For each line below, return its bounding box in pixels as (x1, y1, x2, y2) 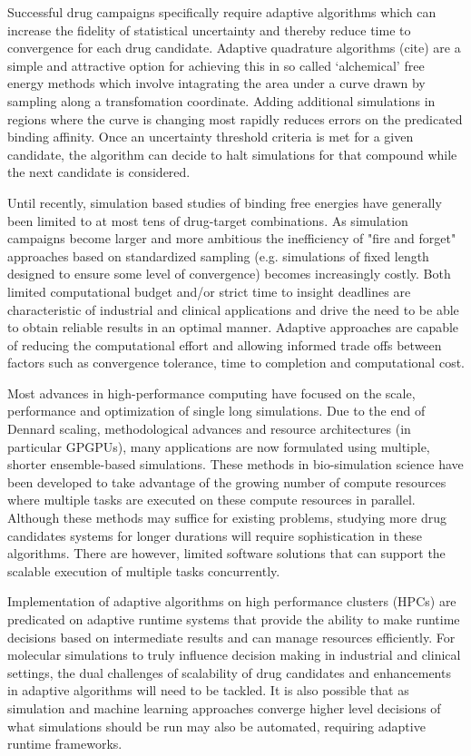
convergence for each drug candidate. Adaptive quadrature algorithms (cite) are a (7, 38, 461, 57)
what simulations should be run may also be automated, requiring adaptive (7, 716, 426, 735)
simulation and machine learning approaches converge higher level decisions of (7, 698, 441, 717)
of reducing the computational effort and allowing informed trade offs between (7, 335, 442, 354)
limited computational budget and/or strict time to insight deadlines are (7, 281, 411, 300)
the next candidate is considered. (7, 162, 191, 182)
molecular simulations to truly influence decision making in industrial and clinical (7, 645, 461, 664)
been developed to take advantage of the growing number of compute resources (7, 472, 446, 491)
